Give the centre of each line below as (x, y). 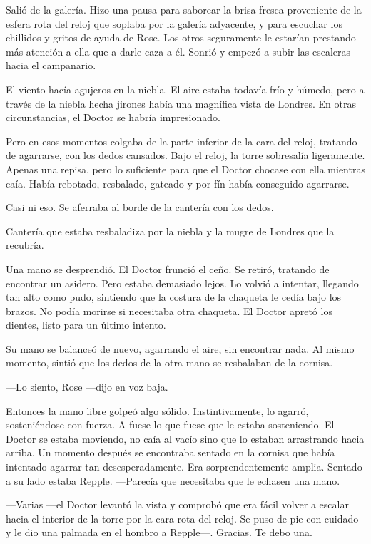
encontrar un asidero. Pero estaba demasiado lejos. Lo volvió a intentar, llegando (182, 283)
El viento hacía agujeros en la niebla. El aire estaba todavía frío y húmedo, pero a (185, 89)
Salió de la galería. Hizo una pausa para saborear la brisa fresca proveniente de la (184, 9)
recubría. (25, 245)
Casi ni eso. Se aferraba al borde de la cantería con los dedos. (140, 207)
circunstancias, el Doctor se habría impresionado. (113, 117)
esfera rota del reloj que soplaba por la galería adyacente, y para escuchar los (174, 23)
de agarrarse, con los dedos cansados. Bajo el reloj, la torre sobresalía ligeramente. (185, 155)
